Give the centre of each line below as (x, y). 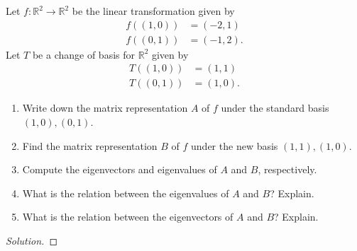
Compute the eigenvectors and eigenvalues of (120, 169)
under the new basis (235, 145)
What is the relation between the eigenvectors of (128, 217)
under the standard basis (275, 108)
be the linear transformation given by (153, 11)
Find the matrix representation (90, 145)
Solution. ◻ (32, 240)
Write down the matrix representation (105, 108)
